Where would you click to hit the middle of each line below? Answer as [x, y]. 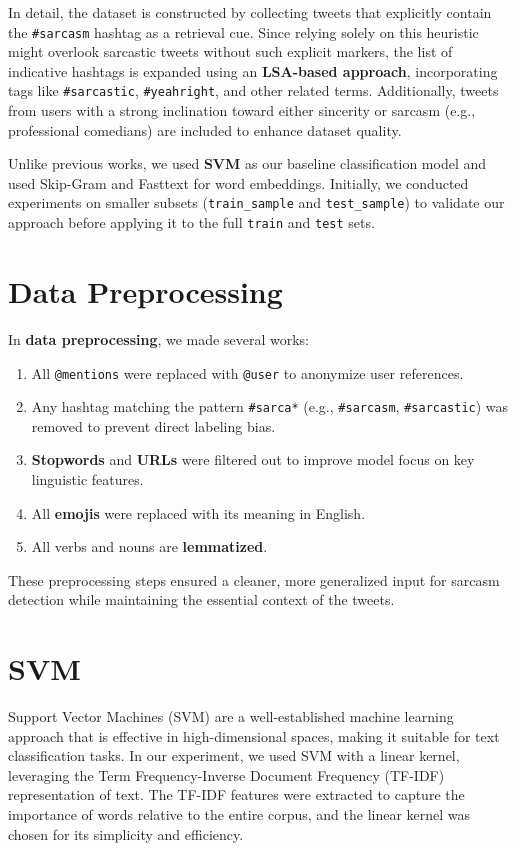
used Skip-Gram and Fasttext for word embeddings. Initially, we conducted [238, 182]
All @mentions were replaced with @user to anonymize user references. [247, 372]
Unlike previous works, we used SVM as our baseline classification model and [247, 163]
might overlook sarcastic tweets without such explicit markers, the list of [230, 51]
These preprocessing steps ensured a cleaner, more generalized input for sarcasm [254, 579]
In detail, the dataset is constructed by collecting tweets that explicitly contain [250, 12]
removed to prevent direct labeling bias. [153, 425]
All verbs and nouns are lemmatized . [149, 546]
